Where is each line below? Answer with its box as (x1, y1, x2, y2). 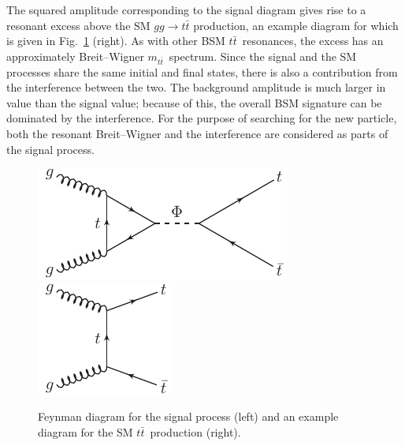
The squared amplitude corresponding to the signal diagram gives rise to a (6, 2, 366, 17)
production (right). (150, 423, 241, 440)
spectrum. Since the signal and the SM (169, 47, 357, 64)
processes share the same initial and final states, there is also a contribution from (6, 63, 398, 80)
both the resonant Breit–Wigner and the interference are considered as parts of (6, 125, 388, 141)
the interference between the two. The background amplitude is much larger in (6, 79, 386, 96)
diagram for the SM (38, 423, 133, 440)
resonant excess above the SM (6, 17, 150, 33)
